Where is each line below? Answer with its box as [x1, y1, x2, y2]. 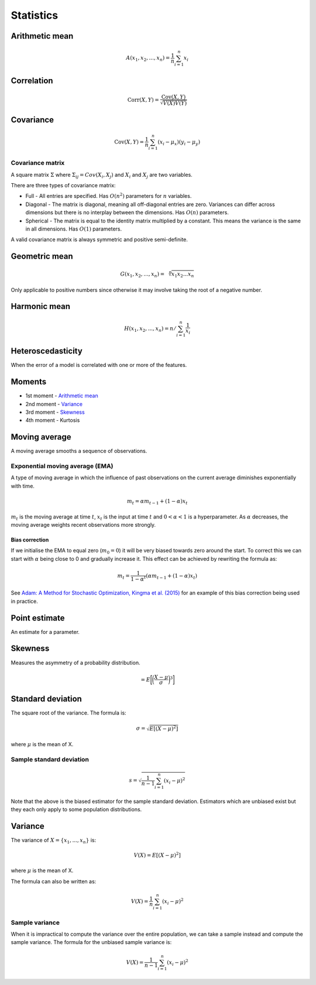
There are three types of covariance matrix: [11, 181, 116, 188]
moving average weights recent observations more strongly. [11, 521, 156, 528]
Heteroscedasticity [11, 346, 83, 356]
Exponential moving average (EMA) [11, 462, 114, 471]
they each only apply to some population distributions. [11, 805, 142, 813]
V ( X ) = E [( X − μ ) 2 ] [133, 851, 181, 859]
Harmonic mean [11, 301, 70, 311]
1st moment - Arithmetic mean [25, 392, 99, 399]
